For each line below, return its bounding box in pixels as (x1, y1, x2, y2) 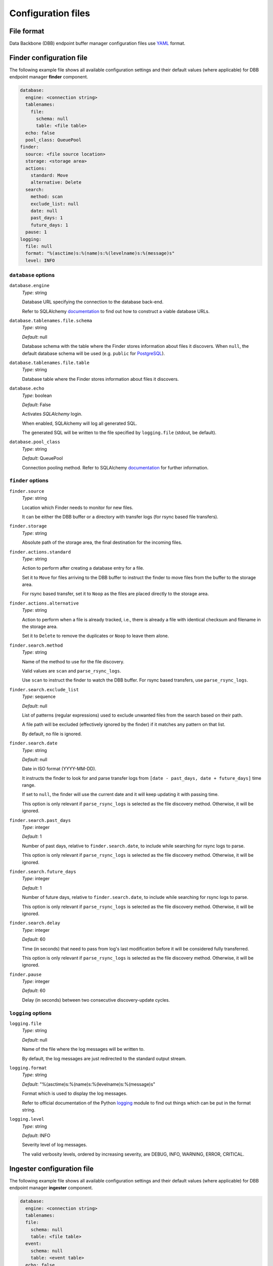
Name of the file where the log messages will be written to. (22, 1046, 145, 1052)
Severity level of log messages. (22, 1142, 87, 1148)
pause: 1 (25, 229, 47, 235)
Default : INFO (22, 1132, 51, 1139)
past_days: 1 (30, 215, 63, 221)
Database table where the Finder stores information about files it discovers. (22, 376, 179, 382)
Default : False (22, 402, 51, 408)
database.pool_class (9, 439, 61, 445)
